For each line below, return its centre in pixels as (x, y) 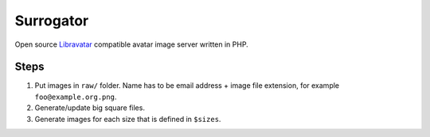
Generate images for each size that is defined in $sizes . (128, 119)
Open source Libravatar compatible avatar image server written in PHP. (131, 44)
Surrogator (52, 21)
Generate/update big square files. (90, 108)
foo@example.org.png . (76, 97)
